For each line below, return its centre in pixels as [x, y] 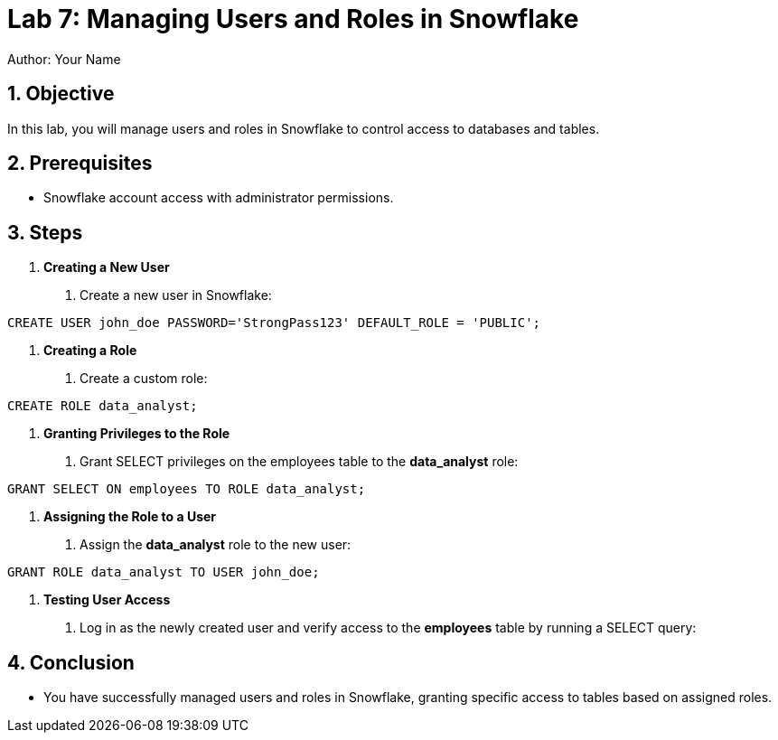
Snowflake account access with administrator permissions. [219, 198]
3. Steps [45, 232]
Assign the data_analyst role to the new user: [216, 545]
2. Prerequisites [80, 164]
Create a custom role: [144, 379]
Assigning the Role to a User [130, 517]
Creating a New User [107, 267]
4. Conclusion [71, 662]
